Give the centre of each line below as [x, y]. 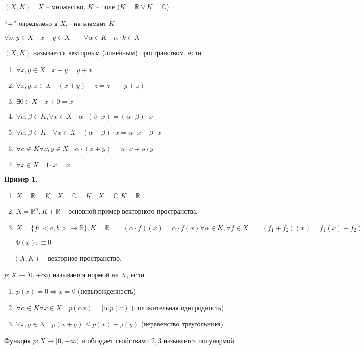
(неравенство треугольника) [182, 324]
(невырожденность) [107, 291]
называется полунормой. [200, 340]
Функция [18, 340]
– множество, [65, 6]
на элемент [90, 23]
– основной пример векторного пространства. [130, 211]
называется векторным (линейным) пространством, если [117, 53]
